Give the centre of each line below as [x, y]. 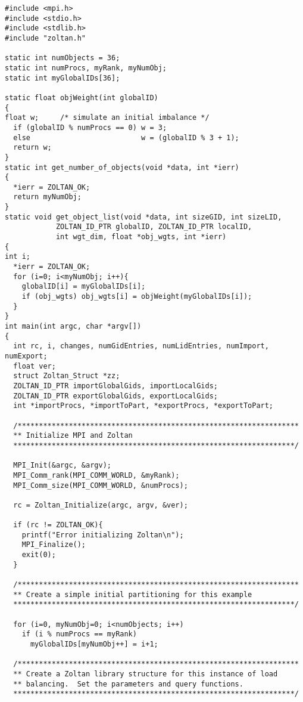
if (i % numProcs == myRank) [79, 634]
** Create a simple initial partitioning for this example [133, 594]
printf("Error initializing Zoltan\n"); [103, 535]
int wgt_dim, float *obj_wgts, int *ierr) [141, 237]
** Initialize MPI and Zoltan [73, 436]
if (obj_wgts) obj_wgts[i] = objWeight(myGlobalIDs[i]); [137, 297]
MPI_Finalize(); [54, 545]
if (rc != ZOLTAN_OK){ [58, 525]
